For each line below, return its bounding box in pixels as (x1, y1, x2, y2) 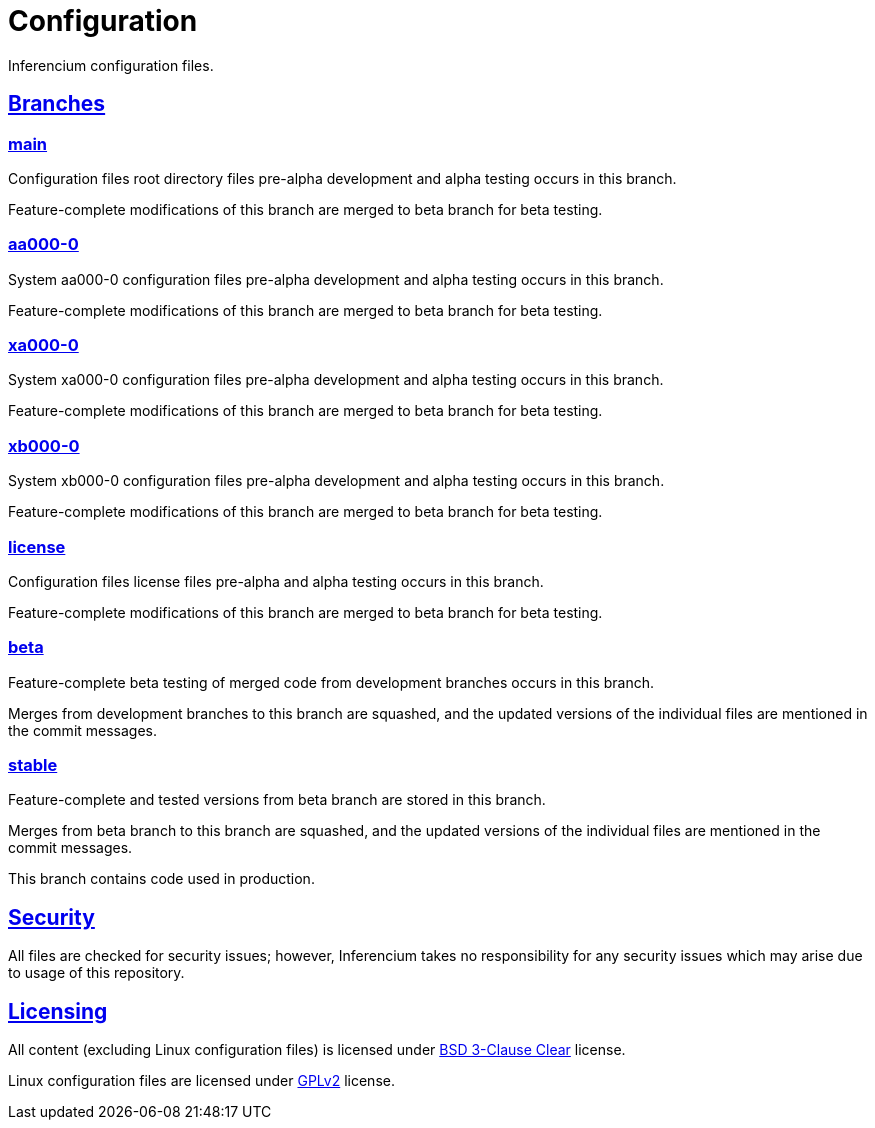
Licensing (8, 998, 108, 1024)
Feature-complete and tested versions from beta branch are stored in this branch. (8, 791, 546, 809)
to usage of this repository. (8, 964, 185, 982)
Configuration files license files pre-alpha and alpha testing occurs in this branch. (8, 572, 544, 590)
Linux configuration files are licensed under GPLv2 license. (8, 1072, 395, 1090)
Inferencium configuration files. (8, 56, 214, 74)
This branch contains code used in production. (8, 870, 315, 888)
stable (8, 755, 58, 776)
